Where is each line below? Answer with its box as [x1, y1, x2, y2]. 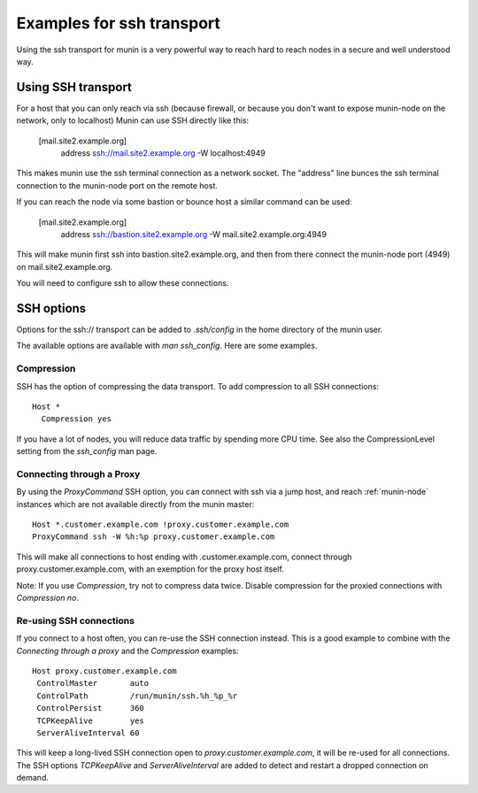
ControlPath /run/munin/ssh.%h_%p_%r [36, 690, 238, 701]
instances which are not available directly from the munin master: [16, 498, 255, 509]
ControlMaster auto [36, 678, 150, 689]
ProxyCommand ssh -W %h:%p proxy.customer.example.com [32, 532, 275, 542]
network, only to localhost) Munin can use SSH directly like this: [16, 115, 250, 126]
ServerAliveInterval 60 [36, 728, 140, 738]
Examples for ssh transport [16, 13, 221, 33]
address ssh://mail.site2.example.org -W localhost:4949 [60, 148, 266, 158]
